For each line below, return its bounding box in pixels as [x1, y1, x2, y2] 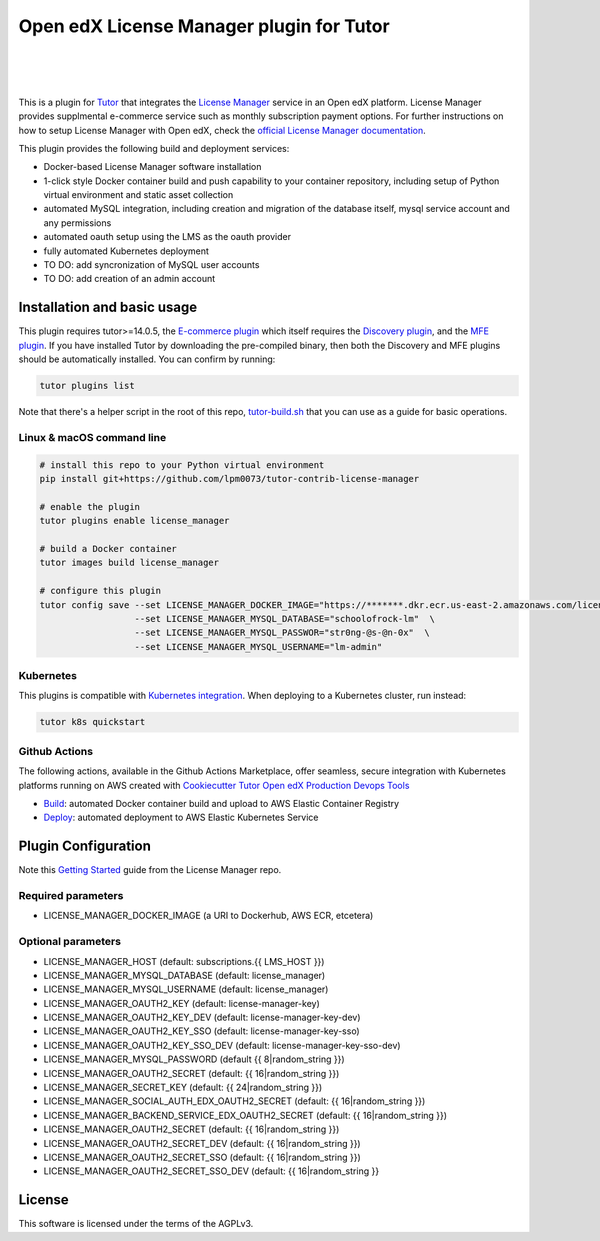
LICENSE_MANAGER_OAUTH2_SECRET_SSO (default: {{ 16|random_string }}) [43, 1151, 361, 1163]
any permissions [43, 216, 112, 229]
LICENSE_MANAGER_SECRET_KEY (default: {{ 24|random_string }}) [43, 1081, 323, 1094]
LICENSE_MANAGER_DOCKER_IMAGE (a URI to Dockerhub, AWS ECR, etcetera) [43, 910, 374, 922]
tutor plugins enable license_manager [39, 515, 230, 527]
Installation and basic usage [18, 299, 198, 316]
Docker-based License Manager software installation [43, 161, 262, 173]
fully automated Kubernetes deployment [43, 245, 210, 257]
